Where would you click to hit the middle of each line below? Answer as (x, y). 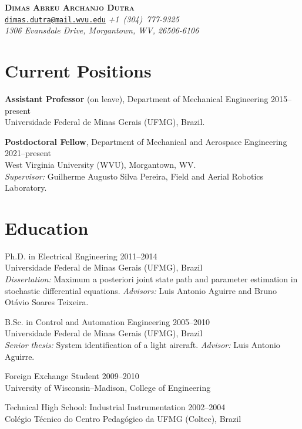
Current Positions (78, 71)
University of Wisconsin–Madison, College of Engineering (108, 387)
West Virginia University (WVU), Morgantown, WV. (100, 164)
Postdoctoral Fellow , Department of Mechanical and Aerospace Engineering (146, 141)
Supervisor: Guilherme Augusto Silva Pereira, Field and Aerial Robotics (134, 176)
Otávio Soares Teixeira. (47, 302)
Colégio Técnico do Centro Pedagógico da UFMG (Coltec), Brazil (123, 418)
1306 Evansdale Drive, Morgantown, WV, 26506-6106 (102, 30)
